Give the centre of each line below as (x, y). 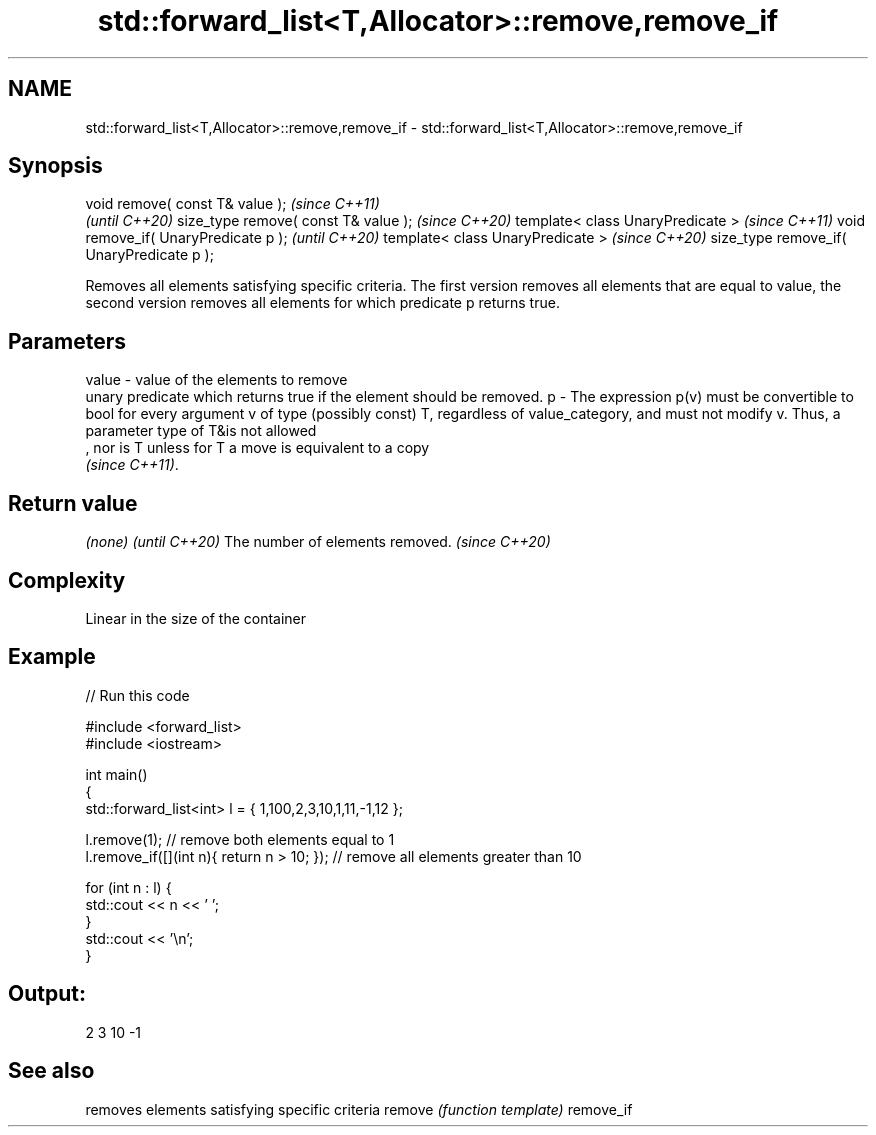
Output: (47, 994)
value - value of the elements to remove (216, 380)
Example (52, 657)
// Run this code (137, 695)
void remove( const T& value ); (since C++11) (232, 204)
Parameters (67, 341)
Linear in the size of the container (196, 618)
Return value (73, 503)
